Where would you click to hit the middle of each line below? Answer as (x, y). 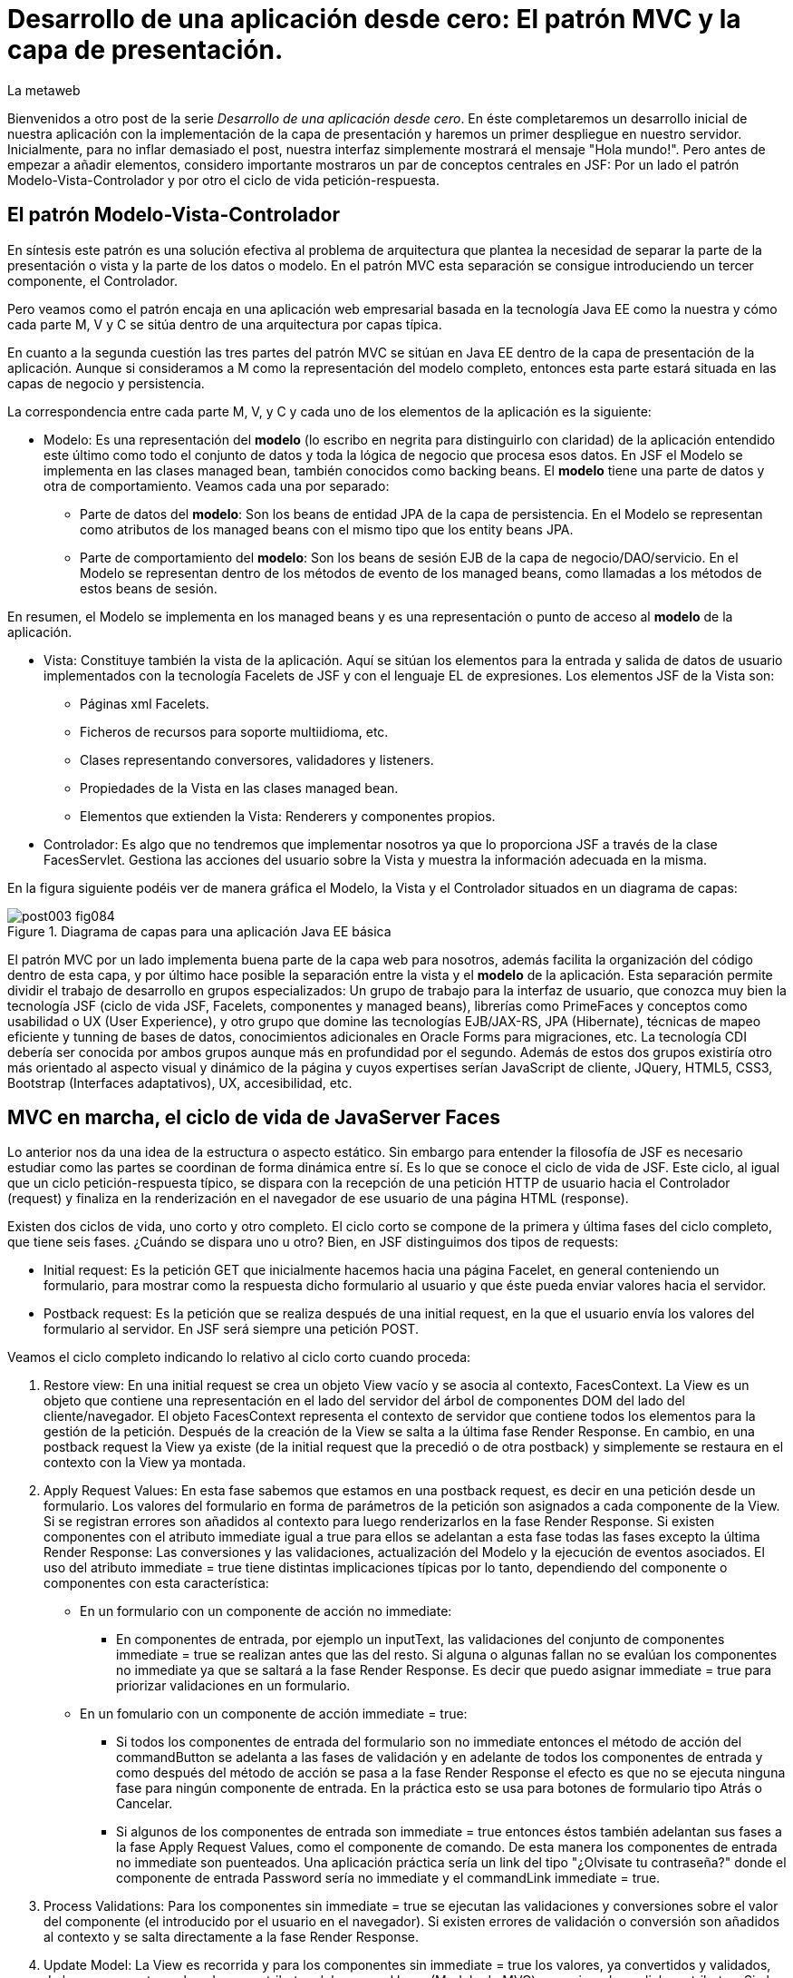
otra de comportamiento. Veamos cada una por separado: (217, 485)
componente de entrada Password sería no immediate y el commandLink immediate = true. (388, 1878)
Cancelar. (145, 1804)
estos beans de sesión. (149, 588)
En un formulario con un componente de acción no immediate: (266, 1611)
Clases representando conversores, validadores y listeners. (257, 759)
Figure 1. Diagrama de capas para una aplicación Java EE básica (199, 931)
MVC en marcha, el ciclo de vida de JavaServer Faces (254, 1118)
